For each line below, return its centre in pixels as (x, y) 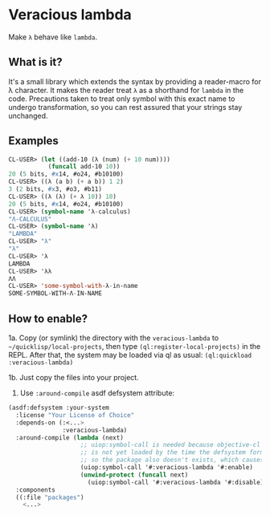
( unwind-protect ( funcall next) (134, 475)
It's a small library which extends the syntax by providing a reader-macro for (135, 81)
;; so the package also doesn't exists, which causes (172, 460)
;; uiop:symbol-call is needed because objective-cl (170, 445)
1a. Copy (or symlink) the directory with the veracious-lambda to (114, 338)
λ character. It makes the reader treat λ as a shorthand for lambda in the (126, 90)
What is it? (35, 62)
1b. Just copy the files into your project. (74, 377)
